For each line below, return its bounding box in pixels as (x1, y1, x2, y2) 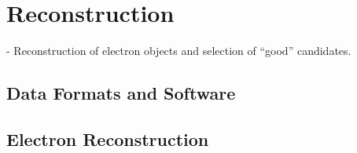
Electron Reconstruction (6, 126, 209, 151)
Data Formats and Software (6, 81, 236, 105)
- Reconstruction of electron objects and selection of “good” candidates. (6, 42, 351, 59)
